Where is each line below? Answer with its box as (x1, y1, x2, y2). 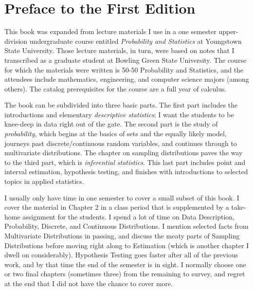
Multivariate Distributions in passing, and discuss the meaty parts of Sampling (4, 231, 240, 240)
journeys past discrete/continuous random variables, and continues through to (4, 138, 237, 148)
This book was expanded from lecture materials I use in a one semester (4, 26, 217, 36)
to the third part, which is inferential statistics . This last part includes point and (4, 157, 246, 167)
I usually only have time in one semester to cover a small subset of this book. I (4, 192, 239, 202)
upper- (218, 26, 238, 36)
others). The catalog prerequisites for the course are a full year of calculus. (4, 83, 227, 93)
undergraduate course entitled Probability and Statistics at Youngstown (29, 36, 242, 46)
